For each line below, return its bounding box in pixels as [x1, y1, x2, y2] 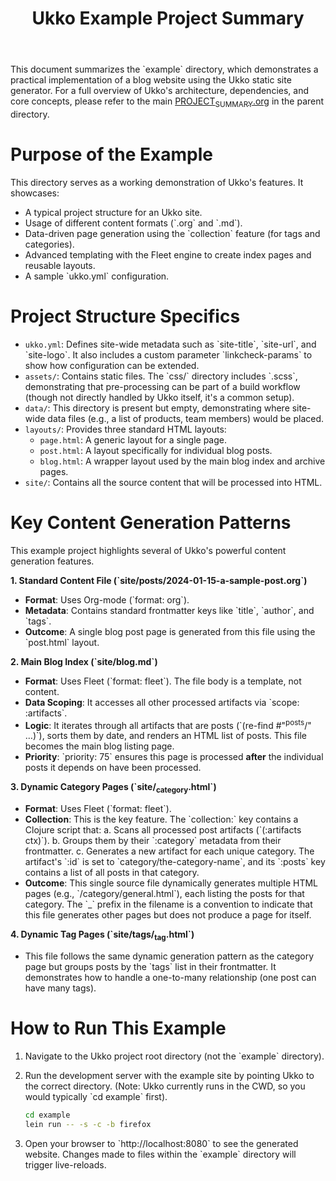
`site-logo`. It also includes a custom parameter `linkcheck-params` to [24, 348, 313, 361]
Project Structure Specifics [10, 305, 241, 328]
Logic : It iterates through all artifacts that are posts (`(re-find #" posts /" [24, 717, 312, 731]
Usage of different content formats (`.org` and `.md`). [24, 217, 243, 229]
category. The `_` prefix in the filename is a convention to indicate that [24, 898, 313, 911]
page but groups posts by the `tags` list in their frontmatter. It [24, 961, 277, 973]
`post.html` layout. [24, 636, 100, 648]
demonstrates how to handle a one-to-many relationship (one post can [24, 972, 317, 984]
